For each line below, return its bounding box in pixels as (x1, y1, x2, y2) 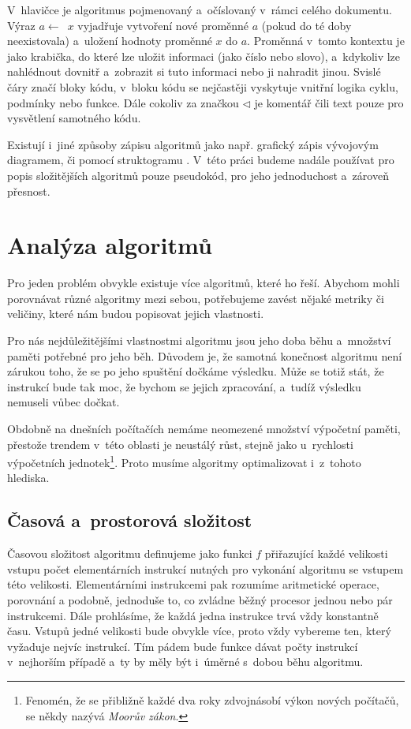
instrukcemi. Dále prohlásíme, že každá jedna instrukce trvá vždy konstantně (7, 607, 379, 623)
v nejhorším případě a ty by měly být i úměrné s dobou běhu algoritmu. (7, 653, 364, 670)
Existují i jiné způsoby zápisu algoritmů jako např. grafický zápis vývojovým (7, 136, 379, 152)
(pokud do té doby (261, 17, 352, 33)
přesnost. (7, 182, 50, 199)
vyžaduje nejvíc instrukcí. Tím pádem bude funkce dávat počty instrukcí (7, 637, 358, 654)
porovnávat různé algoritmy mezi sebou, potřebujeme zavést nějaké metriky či (7, 290, 384, 306)
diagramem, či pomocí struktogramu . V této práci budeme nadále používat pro (7, 151, 394, 168)
